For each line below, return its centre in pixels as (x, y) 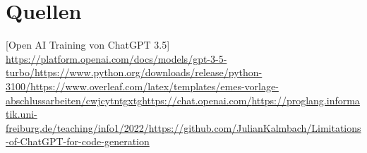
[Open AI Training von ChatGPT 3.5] (88, 45)
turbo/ (20, 72)
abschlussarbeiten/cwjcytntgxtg (74, 100)
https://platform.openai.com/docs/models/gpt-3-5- (116, 58)
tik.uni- (22, 114)
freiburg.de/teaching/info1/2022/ (77, 127)
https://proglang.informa (306, 100)
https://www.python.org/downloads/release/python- (148, 72)
